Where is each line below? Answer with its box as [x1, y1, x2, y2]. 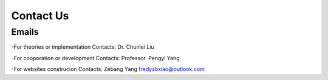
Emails [11, 26, 39, 37]
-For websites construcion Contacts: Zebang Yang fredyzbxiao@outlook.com [11, 66, 205, 73]
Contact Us [11, 9, 69, 22]
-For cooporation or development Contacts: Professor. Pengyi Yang [11, 54, 180, 61]
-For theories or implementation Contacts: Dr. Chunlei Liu [11, 43, 154, 51]
